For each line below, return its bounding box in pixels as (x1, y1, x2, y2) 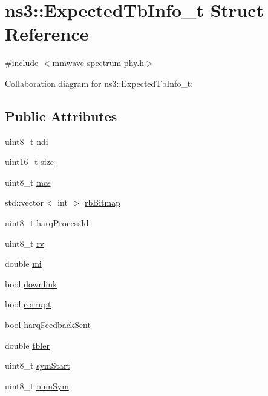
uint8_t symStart (5, 359, 70, 372)
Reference (5, 21, 89, 46)
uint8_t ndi (5, 135, 48, 147)
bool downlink (5, 277, 57, 290)
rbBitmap (84, 196, 120, 209)
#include (5, 56, 39, 69)
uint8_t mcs (5, 175, 51, 188)
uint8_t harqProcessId (5, 216, 89, 229)
